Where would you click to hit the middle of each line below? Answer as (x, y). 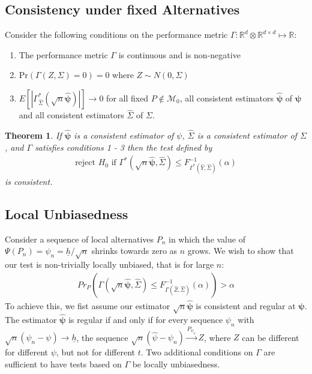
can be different (271, 337)
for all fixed (127, 98)
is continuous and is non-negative (179, 54)
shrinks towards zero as (134, 251)
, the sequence (102, 337)
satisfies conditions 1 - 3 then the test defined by (124, 147)
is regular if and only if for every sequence (146, 319)
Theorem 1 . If (33, 135)
